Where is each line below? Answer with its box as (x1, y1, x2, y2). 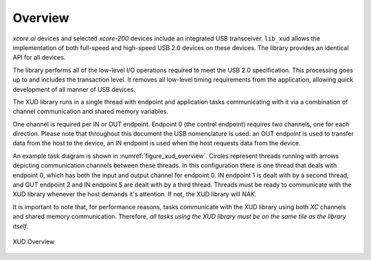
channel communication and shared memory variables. (12, 107, 168, 116)
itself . (12, 222, 29, 230)
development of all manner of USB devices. (12, 85, 136, 93)
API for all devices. (12, 54, 66, 62)
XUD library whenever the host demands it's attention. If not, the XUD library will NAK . (12, 190, 257, 198)
